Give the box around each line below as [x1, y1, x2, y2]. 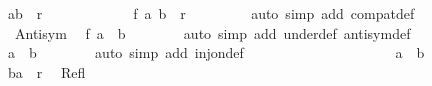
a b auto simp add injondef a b [7, 42, 425, 63]
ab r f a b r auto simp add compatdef [7, 3, 415, 23]
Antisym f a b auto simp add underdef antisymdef [14, 22, 411, 43]
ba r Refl [7, 61, 86, 82]
